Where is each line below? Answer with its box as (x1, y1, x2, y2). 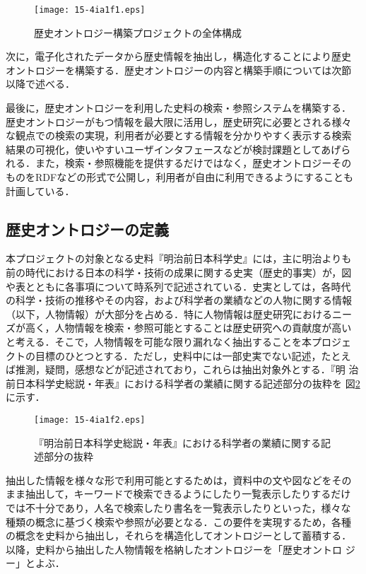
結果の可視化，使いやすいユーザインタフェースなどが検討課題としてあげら (6, 141, 351, 156)
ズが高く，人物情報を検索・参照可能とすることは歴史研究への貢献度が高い (6, 320, 352, 335)
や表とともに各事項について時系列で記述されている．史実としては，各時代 (6, 279, 351, 293)
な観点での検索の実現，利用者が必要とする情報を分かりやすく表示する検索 (6, 128, 352, 143)
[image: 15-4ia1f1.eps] (34, 5, 146, 15)
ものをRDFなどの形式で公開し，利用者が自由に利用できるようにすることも (6, 170, 353, 184)
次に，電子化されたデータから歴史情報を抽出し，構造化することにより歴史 (6, 49, 352, 64)
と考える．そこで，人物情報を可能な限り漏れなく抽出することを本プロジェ (6, 334, 352, 348)
